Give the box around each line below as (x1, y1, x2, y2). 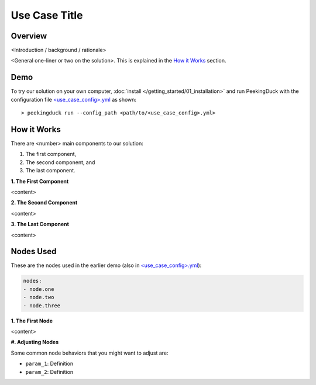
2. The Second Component (11, 199, 78, 206)
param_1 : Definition (25, 360, 74, 367)
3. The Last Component (11, 221, 70, 228)
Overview (11, 31, 47, 41)
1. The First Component (11, 178, 69, 185)
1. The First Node (11, 317, 53, 324)
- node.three (23, 302, 61, 309)
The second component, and (25, 158, 95, 166)
